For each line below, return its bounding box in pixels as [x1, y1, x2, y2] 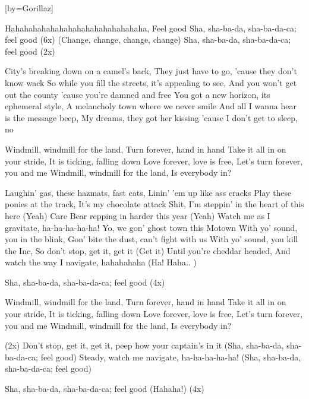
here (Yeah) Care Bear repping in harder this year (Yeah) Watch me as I [5, 209, 270, 221]
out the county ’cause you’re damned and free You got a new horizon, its [5, 88, 270, 100]
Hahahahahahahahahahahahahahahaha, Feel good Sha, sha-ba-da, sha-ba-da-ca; [5, 21, 297, 34]
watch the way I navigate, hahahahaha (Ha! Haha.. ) [5, 256, 197, 268]
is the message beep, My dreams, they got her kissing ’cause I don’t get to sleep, [5, 111, 298, 123]
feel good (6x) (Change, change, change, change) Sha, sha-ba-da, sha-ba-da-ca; [5, 33, 291, 46]
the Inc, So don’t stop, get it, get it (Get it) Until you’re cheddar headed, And [5, 244, 291, 256]
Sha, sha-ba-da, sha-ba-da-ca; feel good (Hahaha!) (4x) [5, 382, 204, 395]
